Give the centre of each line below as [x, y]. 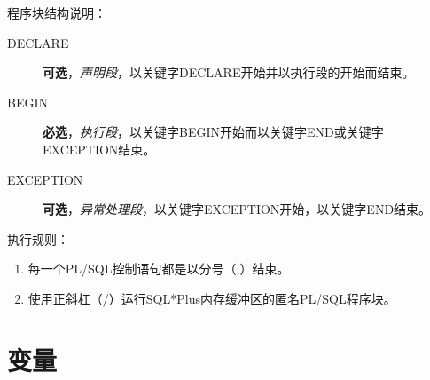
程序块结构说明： [57, 12]
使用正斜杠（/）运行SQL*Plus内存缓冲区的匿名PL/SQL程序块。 [212, 298]
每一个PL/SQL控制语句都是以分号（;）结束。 [159, 269]
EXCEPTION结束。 [99, 149]
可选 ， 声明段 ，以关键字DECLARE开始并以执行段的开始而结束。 [229, 72]
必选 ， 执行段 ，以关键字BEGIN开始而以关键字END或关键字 [213, 132]
